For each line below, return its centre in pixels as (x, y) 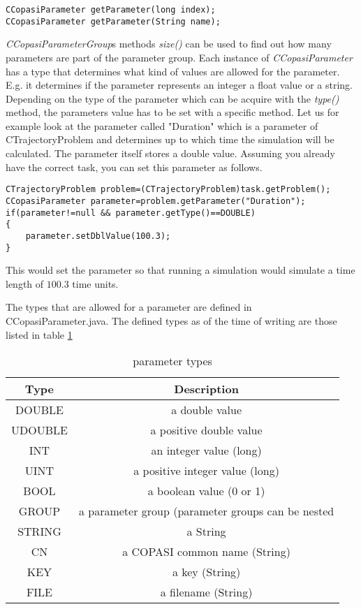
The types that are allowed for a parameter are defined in (129, 307)
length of (25, 283)
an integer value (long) (206, 450)
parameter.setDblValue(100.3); (98, 236)
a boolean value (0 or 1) (206, 491)
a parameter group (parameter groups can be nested (206, 511)
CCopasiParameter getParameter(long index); (111, 10)
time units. (95, 283)
